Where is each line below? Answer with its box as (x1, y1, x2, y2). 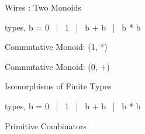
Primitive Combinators (5, 119, 87, 132)
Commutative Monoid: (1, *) (5, 41, 108, 53)
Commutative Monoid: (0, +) (5, 60, 110, 72)
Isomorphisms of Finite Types (5, 80, 112, 92)
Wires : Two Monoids (5, 1, 81, 13)
